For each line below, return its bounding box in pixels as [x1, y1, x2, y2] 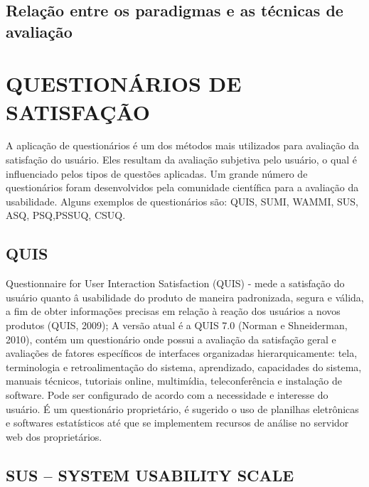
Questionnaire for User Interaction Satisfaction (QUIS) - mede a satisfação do [6, 276, 345, 291]
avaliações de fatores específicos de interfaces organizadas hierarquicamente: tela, [6, 346, 358, 360]
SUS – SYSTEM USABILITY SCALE [6, 464, 294, 486]
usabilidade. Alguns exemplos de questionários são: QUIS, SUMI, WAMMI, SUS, [6, 193, 358, 208]
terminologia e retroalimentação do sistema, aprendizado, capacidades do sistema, [6, 359, 362, 374]
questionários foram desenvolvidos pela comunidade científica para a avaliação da [6, 180, 359, 195]
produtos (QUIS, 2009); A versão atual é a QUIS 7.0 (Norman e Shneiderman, [6, 318, 348, 333]
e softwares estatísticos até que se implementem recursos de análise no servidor [6, 415, 349, 430]
